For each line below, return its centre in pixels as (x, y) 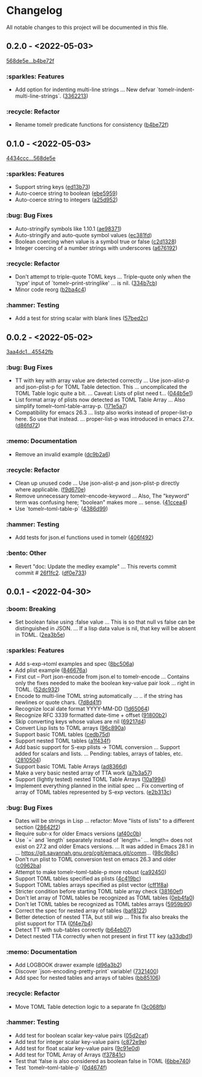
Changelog (34, 11)
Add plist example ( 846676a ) (51, 670)
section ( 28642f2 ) (38, 827)
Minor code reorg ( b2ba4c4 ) (50, 290)
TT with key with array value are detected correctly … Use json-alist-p (102, 380)
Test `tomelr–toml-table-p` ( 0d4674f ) (61, 1067)
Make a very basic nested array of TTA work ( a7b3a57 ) (84, 773)
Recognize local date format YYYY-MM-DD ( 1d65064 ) (82, 708)
